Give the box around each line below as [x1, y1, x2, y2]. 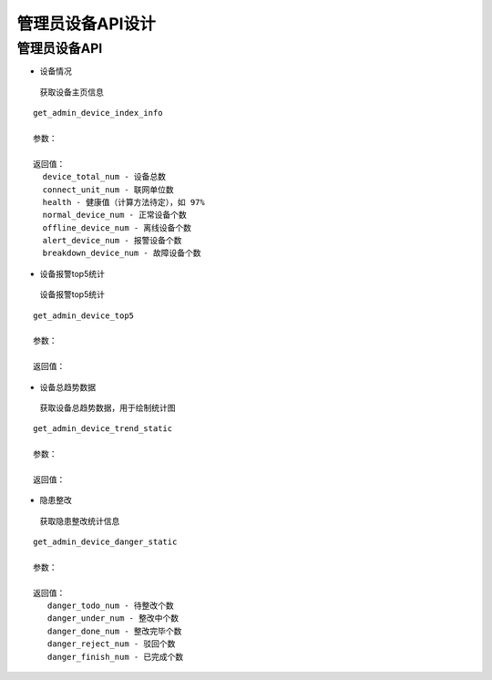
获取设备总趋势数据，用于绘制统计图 [39, 402, 176, 413]
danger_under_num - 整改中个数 [46, 613, 179, 623]
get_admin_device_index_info [33, 108, 163, 118]
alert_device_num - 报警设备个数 [42, 235, 182, 246]
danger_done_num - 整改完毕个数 [46, 625, 182, 636]
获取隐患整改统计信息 [39, 515, 120, 526]
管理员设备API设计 [16, 14, 156, 34]
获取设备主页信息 [39, 87, 104, 98]
